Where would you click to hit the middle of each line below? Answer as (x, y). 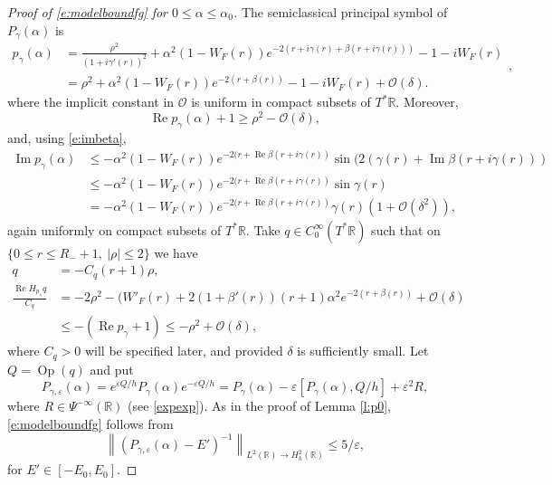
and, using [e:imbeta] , (67, 137)
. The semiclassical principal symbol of (340, 12)
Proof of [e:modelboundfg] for (87, 12)
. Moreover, (427, 102)
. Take (263, 229)
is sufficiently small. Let (363, 351)
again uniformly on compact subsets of (114, 229)
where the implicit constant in (91, 102)
